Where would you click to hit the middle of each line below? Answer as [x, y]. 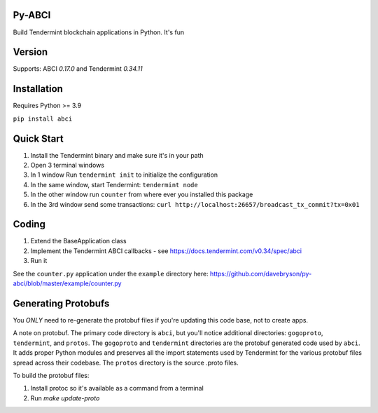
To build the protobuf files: [51, 375]
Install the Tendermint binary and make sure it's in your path [117, 155]
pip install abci [43, 119]
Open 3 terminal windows [68, 165]
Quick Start [38, 138]
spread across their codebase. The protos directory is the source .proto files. [126, 363]
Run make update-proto [65, 398]
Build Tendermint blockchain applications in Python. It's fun [99, 32]
